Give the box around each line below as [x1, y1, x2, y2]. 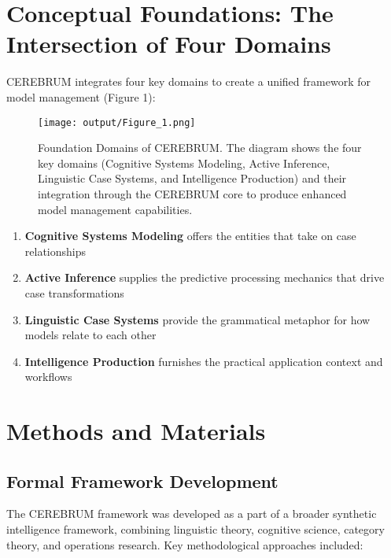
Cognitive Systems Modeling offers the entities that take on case [24, 227, 356, 244]
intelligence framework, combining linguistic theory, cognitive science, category [6, 521, 385, 538]
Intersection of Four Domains [6, 28, 331, 60]
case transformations [24, 284, 124, 301]
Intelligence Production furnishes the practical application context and [24, 353, 383, 369]
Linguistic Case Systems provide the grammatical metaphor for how [24, 311, 371, 327]
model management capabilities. [38, 201, 193, 217]
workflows [24, 368, 72, 385]
